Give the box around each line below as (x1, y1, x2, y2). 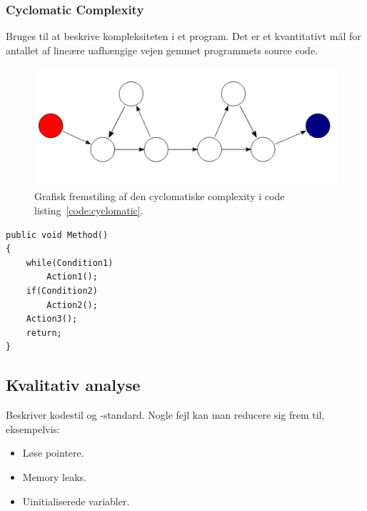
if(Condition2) (26, 285, 98, 296)
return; (26, 327, 62, 338)
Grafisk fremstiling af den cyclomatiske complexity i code (34, 189, 285, 204)
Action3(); (26, 314, 78, 324)
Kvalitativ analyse (6, 374, 141, 396)
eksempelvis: (6, 421, 60, 436)
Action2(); (46, 299, 98, 310)
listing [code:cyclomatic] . (34, 203, 144, 218)
